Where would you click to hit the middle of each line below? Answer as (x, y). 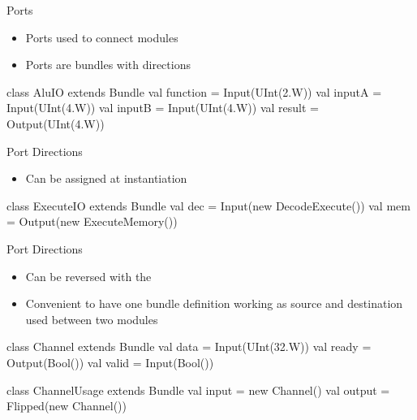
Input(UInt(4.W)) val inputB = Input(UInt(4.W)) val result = (163, 108)
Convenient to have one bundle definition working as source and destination (214, 303)
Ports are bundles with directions (108, 65)
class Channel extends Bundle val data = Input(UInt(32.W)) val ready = (189, 346)
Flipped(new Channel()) (67, 406)
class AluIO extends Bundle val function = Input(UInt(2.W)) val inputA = (194, 91)
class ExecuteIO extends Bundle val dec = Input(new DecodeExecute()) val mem (208, 205)
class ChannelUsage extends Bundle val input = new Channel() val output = (198, 390)
